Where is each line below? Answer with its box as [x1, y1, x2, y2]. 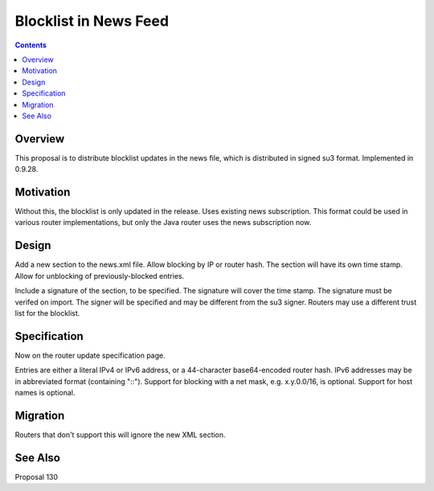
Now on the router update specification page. [14, 350, 166, 360]
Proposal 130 [14, 472, 59, 481]
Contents [14, 40, 47, 50]
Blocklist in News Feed [14, 12, 169, 30]
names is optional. [14, 388, 76, 398]
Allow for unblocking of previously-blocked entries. [14, 271, 185, 280]
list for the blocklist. [14, 308, 80, 317]
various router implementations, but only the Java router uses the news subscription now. [14, 218, 312, 227]
